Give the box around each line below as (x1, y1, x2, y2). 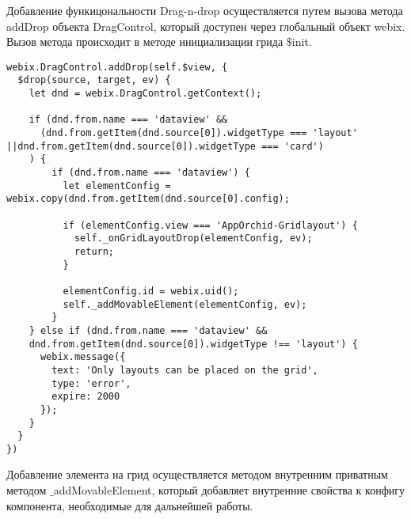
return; (74, 245, 115, 257)
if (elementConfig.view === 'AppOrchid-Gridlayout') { (63, 219, 358, 231)
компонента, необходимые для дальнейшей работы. (6, 497, 253, 513)
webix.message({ (40, 351, 126, 363)
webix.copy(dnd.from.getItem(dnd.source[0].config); (6, 193, 290, 205)
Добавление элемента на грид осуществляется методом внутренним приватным (6, 466, 388, 483)
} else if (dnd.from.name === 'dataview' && (29, 324, 268, 336)
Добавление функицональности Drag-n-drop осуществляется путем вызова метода (6, 2, 403, 18)
